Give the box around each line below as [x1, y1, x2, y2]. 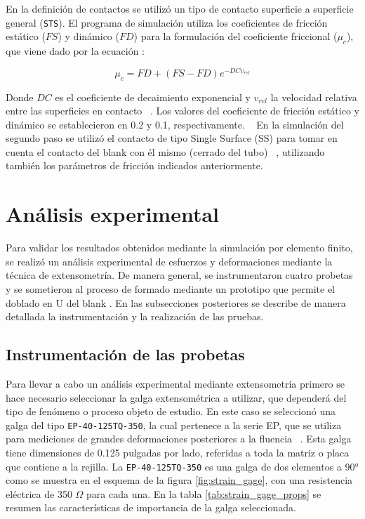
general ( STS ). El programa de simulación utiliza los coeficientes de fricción [6, 15, 328, 29]
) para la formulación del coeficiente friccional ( [133, 29, 338, 44]
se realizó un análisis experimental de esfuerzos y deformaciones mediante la [6, 254, 333, 268]
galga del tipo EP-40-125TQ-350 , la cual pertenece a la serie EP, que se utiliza [6, 417, 342, 432]
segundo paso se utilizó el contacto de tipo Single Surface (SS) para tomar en [6, 131, 338, 145]
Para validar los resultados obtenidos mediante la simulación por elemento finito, [6, 240, 353, 255]
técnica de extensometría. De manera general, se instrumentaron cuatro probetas [6, 268, 353, 282]
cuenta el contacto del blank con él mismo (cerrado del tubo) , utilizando [6, 144, 325, 159]
